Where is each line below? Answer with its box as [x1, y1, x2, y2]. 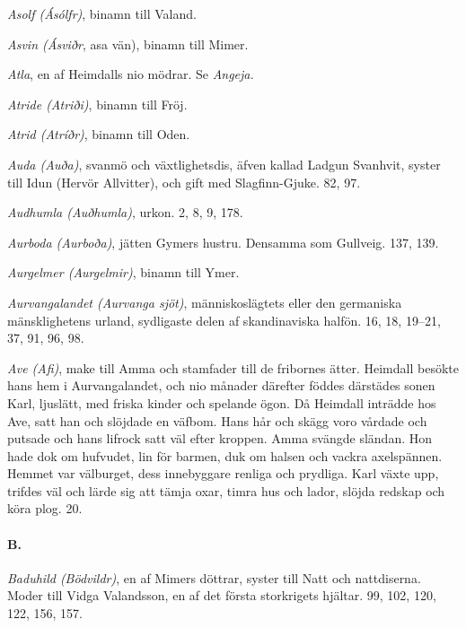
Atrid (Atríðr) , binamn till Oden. [7, 125, 190, 144]
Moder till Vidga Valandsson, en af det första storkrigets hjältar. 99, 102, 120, [7, 586, 436, 605]
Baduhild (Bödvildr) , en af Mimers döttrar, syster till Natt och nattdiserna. [7, 568, 421, 587]
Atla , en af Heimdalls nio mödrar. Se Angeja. [7, 65, 254, 83]
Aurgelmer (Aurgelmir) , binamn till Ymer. [7, 263, 240, 282]
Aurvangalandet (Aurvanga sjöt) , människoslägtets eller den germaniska [7, 292, 402, 311]
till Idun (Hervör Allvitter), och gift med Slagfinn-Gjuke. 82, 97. [7, 172, 361, 191]
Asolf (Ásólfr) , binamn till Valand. [7, 4, 197, 22]
